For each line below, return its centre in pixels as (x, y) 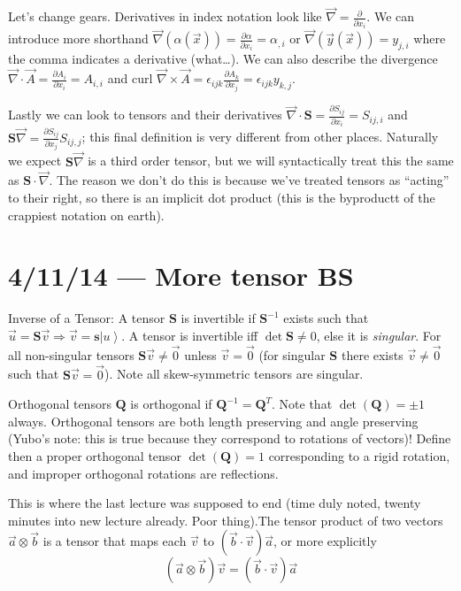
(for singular (292, 354)
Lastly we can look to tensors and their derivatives (145, 115)
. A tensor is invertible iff (190, 335)
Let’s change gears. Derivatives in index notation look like (165, 16)
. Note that (302, 404)
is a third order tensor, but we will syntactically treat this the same (271, 161)
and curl (130, 78)
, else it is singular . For (379, 335)
